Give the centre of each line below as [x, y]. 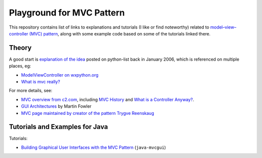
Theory [20, 48]
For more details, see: [31, 91]
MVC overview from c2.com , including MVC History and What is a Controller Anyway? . [107, 99]
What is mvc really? [41, 82]
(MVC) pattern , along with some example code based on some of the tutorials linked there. [120, 33]
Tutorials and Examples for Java [58, 127]
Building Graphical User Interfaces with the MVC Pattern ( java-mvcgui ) [93, 147]
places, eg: [20, 66]
